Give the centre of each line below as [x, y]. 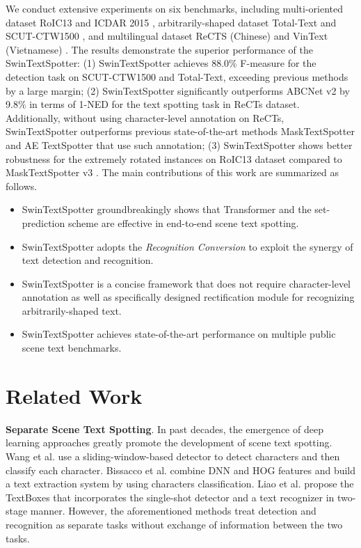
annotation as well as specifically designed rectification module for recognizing [188, 297]
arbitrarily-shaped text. [72, 310]
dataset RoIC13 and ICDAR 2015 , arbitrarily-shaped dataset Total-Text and [171, 22]
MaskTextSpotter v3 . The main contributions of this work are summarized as [172, 172]
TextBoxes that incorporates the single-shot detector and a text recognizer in [170, 497]
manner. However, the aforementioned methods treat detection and [173, 511]
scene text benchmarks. [72, 348]
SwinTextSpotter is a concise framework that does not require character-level [186, 283]
